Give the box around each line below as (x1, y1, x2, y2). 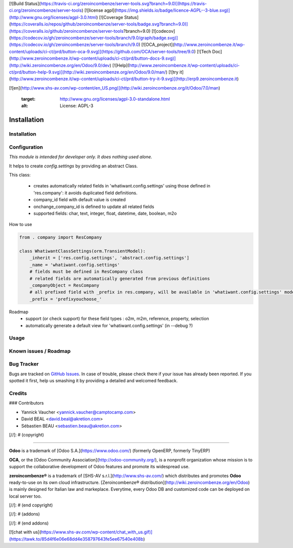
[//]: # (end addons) (9, 520, 49, 526)
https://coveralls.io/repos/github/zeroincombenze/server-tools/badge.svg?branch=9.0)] (10, 21, 188, 27)
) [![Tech (193, 48, 211, 54)
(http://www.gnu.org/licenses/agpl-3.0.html (9, 14, 97, 20)
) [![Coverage (96, 14, 124, 20)
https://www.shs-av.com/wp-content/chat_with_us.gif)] (41, 529, 153, 535)
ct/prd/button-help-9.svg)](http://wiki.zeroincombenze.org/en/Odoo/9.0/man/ (9, 69, 166, 75)
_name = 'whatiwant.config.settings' (29, 262, 120, 268)
